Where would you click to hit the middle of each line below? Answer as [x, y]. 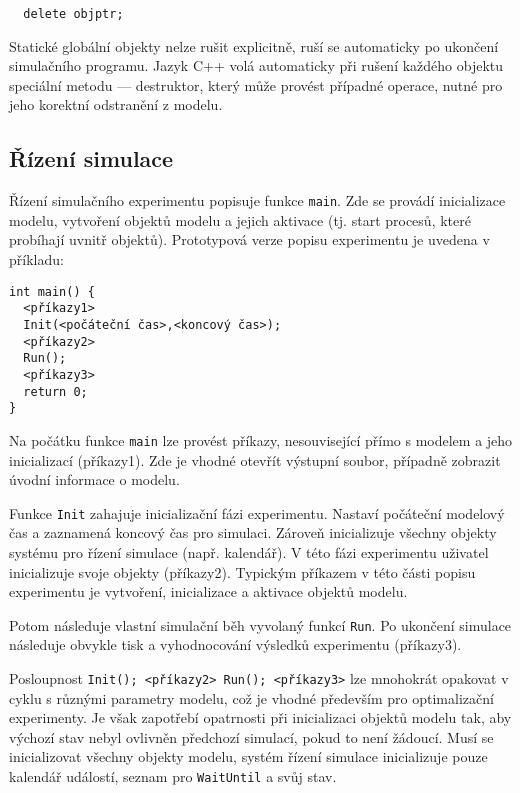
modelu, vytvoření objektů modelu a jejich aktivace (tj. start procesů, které [240, 219]
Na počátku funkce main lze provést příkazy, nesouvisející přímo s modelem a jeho [261, 439]
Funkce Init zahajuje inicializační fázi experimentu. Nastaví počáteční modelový [257, 512]
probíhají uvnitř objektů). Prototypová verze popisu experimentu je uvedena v [249, 239]
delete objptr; [73, 14]
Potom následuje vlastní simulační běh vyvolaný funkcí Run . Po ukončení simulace [260, 624]
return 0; [55, 391]
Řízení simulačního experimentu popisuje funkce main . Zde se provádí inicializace [257, 200]
